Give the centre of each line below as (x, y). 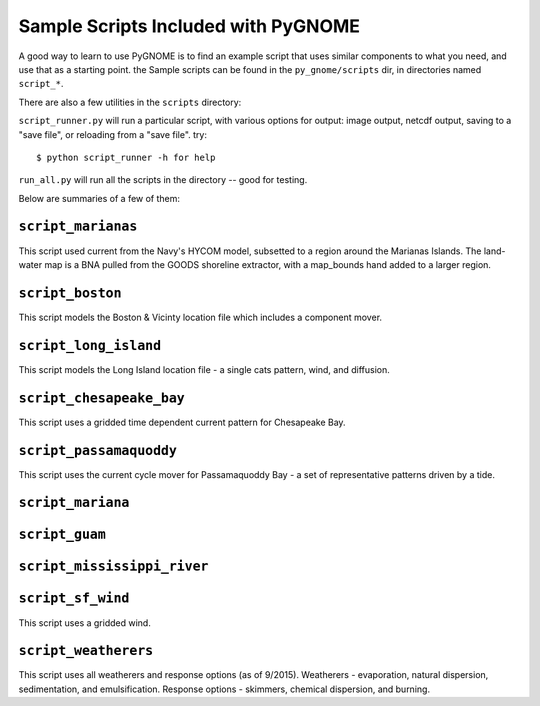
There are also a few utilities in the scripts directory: (130, 102)
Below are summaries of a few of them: (99, 198)
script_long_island (90, 345)
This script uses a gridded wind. (85, 622)
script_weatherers (86, 651)
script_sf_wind (74, 598)
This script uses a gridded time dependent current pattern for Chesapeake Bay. (182, 422)
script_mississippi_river (113, 566)
